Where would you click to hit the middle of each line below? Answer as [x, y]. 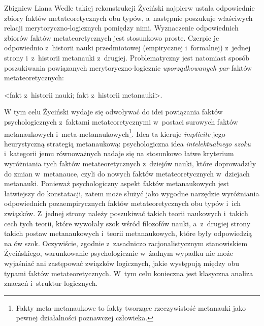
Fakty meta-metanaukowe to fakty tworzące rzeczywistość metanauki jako [131, 307]
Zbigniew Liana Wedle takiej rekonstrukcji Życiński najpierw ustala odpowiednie [129, 8]
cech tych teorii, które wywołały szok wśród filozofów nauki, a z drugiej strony [127, 223]
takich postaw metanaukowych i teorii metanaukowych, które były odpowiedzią [128, 233]
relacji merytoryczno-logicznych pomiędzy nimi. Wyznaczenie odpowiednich [121, 28]
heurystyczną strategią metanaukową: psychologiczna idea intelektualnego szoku [127, 143]
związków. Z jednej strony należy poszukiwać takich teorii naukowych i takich [126, 213]
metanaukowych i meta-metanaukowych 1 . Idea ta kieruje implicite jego [115, 133]
